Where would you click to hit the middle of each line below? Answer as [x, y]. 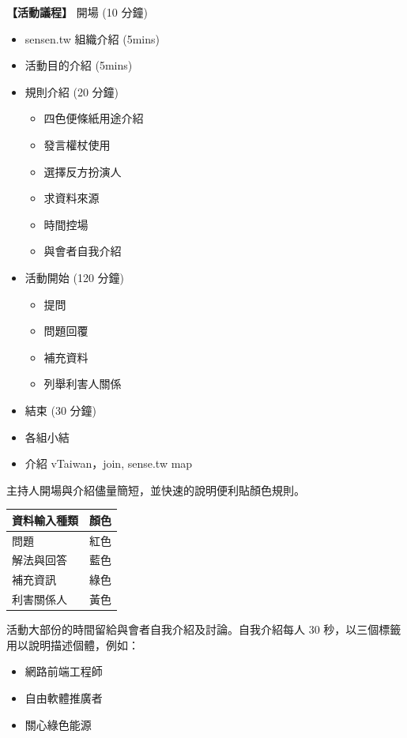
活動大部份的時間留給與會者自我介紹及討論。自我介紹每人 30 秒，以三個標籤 [204, 629]
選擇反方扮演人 [83, 171]
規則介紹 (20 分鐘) [72, 91]
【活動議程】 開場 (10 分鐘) [77, 12]
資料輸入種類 [45, 520]
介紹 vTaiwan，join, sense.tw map [109, 463]
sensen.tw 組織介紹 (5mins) [92, 38]
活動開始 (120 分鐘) [75, 277]
